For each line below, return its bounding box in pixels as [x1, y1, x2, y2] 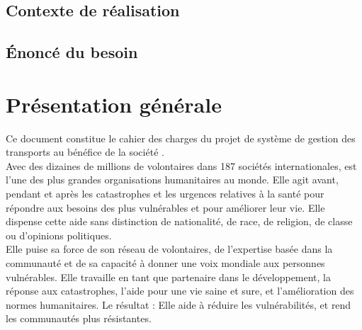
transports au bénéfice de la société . [6, 144, 164, 159]
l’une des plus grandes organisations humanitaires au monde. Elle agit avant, [6, 172, 339, 187]
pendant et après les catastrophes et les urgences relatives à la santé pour [6, 186, 324, 201]
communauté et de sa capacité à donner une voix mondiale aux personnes [6, 256, 325, 271]
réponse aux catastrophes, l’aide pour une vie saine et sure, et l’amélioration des [6, 283, 354, 298]
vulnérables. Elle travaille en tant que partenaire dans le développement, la [6, 269, 332, 284]
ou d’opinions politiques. [6, 227, 112, 242]
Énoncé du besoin [6, 41, 138, 63]
